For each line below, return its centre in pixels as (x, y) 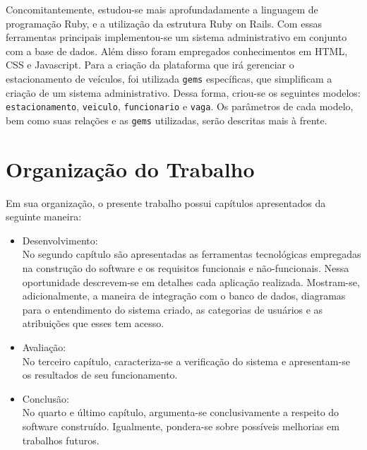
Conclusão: (46, 398)
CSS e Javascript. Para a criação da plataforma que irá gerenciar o (150, 65)
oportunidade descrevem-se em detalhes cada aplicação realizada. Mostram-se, (191, 282)
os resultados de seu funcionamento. (100, 375)
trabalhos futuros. (61, 440)
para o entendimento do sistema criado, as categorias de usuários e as (173, 309)
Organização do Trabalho (130, 168)
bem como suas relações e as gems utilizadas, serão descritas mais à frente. (167, 120)
